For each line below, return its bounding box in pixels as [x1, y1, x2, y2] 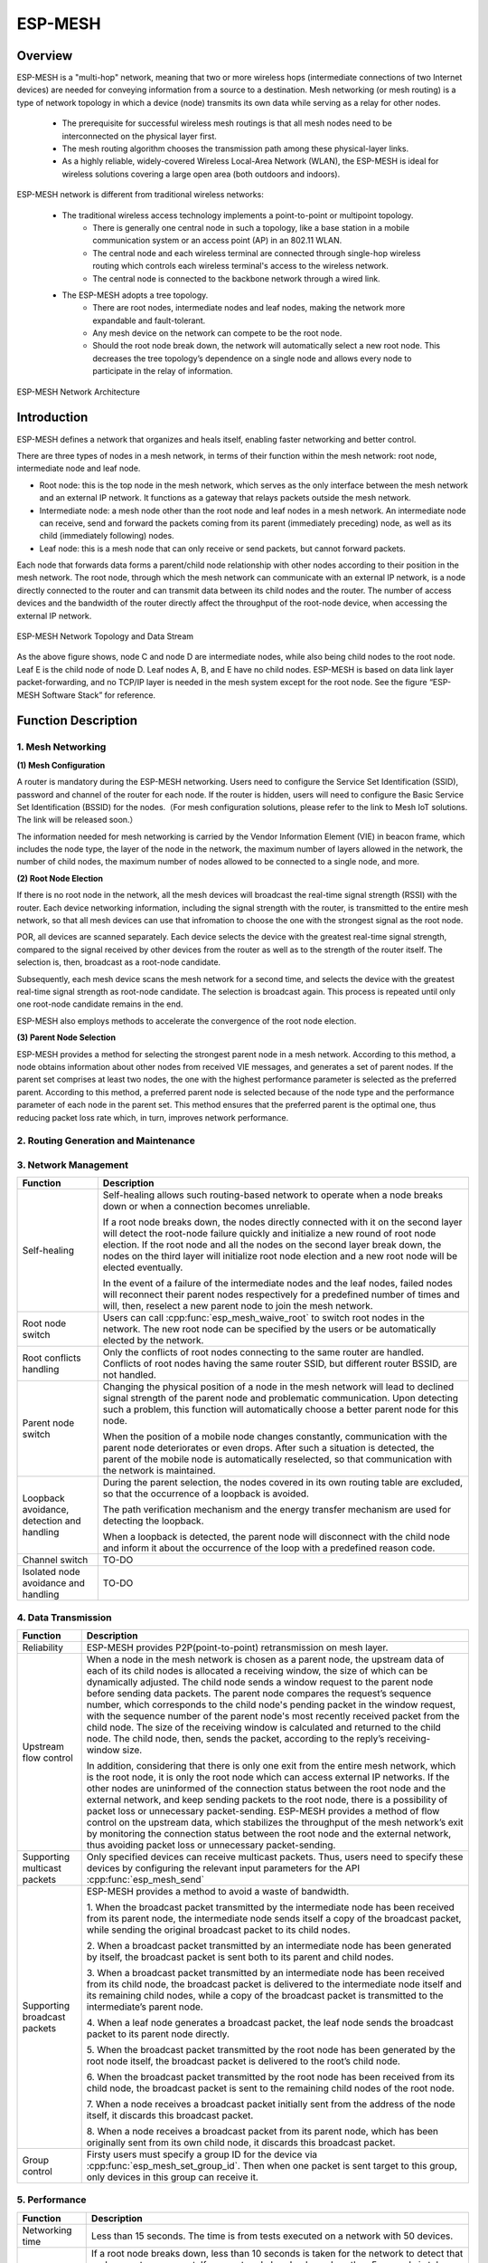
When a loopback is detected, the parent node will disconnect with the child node [102, 1531, 451, 1543]
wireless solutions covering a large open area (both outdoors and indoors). [61, 168, 341, 179]
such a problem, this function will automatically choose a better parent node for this [102, 1403, 459, 1416]
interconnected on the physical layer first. [61, 130, 217, 141]
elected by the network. [102, 1334, 204, 1347]
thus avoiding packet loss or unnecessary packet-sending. [86, 1838, 336, 1851]
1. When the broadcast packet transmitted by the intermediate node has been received [86, 1901, 455, 1914]
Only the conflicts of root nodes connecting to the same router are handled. [102, 1346, 425, 1359]
